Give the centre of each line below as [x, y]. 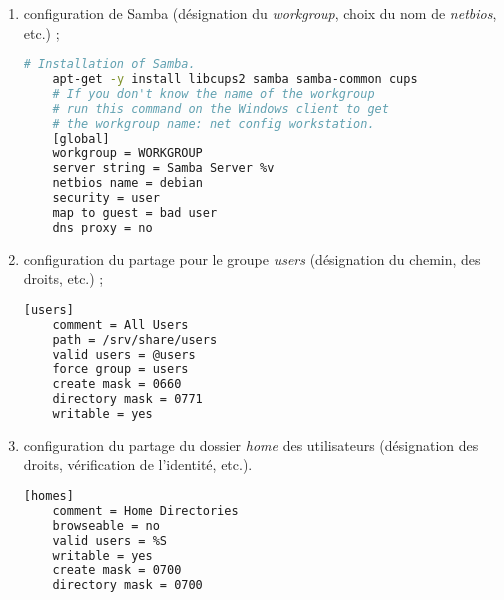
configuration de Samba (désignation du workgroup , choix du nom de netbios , [260, 13]
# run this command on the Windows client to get [220, 108]
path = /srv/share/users [135, 339]
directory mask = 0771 [127, 399]
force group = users [120, 369]
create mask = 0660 [117, 384]
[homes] [48, 496]
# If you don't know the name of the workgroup [213, 93]
